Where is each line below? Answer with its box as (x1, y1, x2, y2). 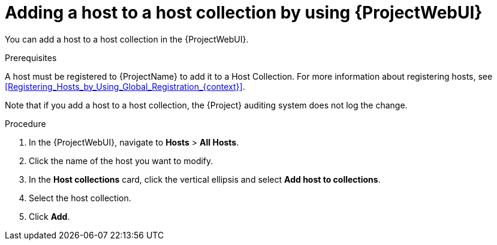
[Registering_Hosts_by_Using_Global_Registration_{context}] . (5, 81, 245, 92)
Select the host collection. (29, 192, 131, 203)
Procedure (5, 118, 46, 129)
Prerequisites (5, 52, 57, 63)
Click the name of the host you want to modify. (29, 155, 213, 166)
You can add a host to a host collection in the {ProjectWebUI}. (5, 34, 249, 44)
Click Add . (29, 211, 70, 222)
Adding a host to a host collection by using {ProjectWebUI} (5, 2, 483, 23)
